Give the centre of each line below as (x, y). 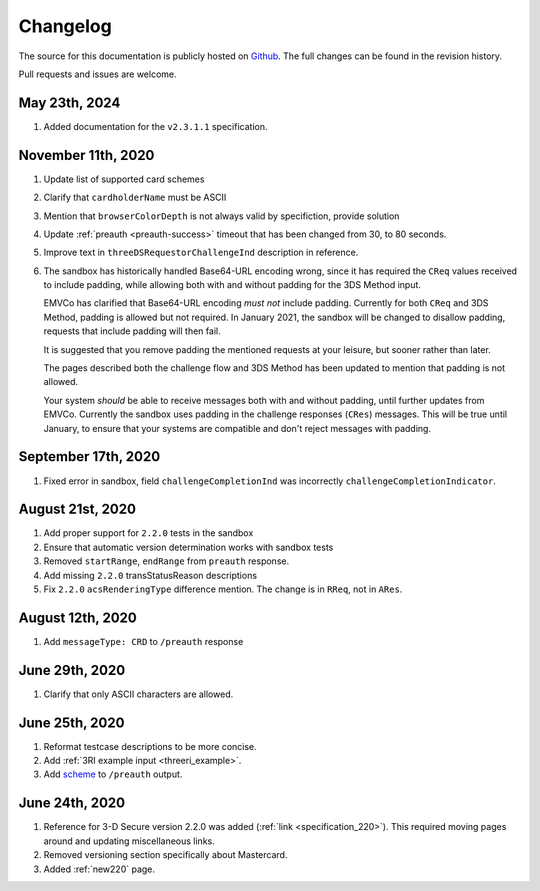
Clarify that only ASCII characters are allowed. (138, 694)
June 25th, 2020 (71, 722)
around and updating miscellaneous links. (129, 841)
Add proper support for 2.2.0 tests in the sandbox (148, 533)
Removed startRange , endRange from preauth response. (166, 561)
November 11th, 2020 (86, 155)
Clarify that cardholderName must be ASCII (135, 197)
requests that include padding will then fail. (132, 331)
